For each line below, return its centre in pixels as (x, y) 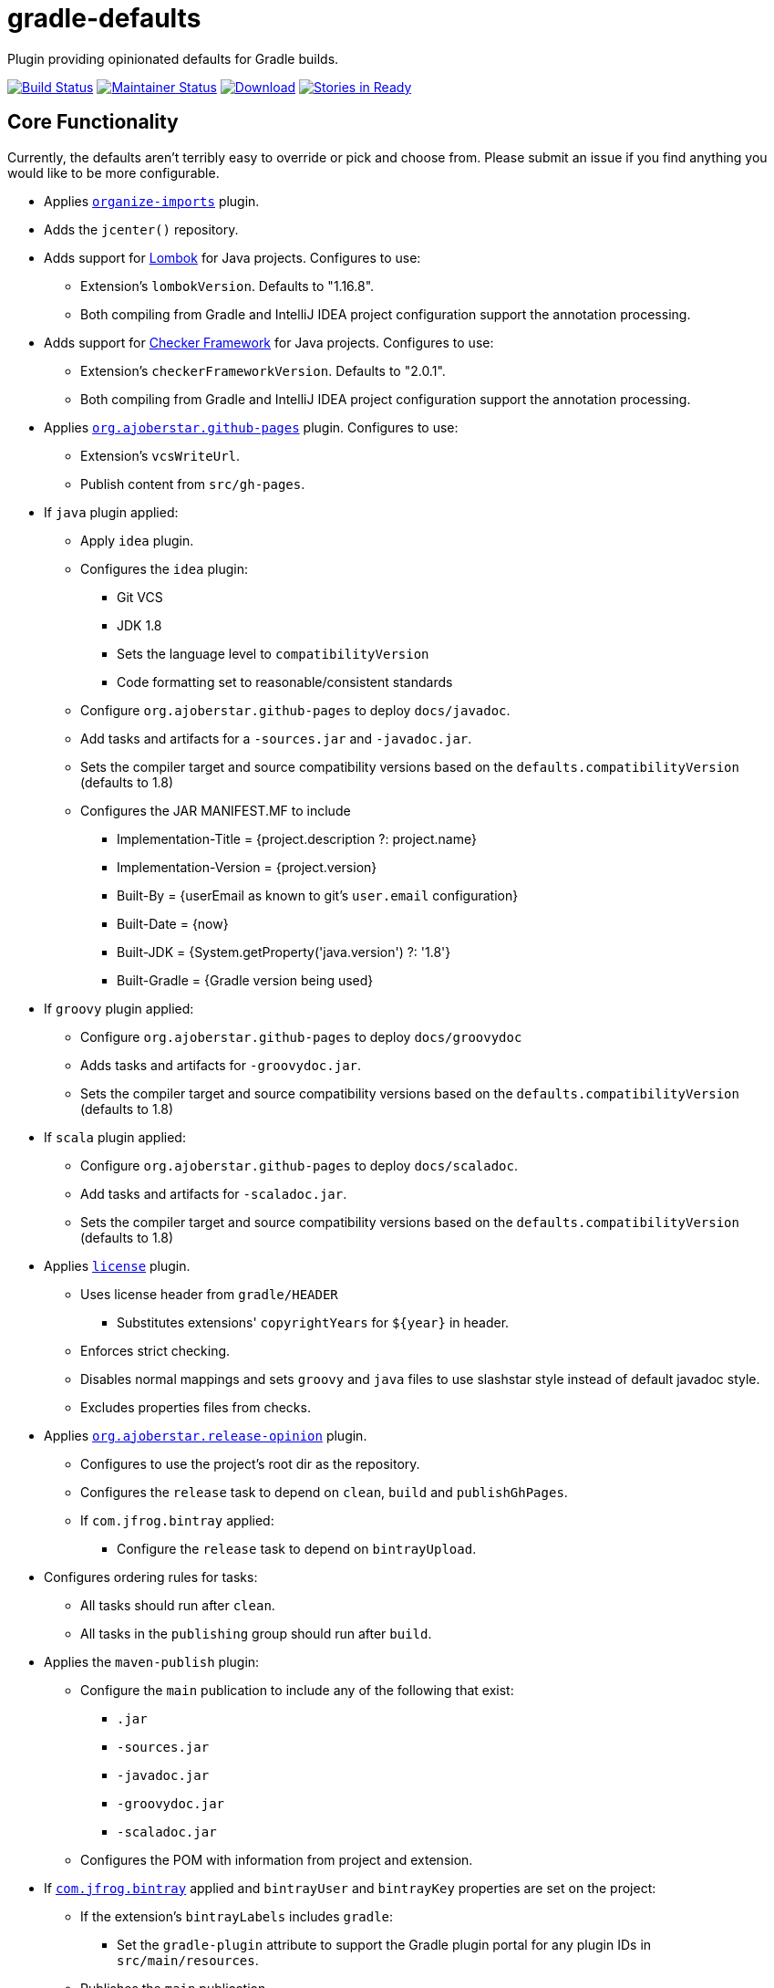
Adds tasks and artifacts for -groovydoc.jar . (221, 1065)
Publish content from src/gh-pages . (193, 484)
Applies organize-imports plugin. (152, 201)
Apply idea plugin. (137, 540)
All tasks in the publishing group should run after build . (256, 1633)
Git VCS (140, 597)
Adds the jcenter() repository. (141, 229)
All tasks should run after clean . (178, 1605)
